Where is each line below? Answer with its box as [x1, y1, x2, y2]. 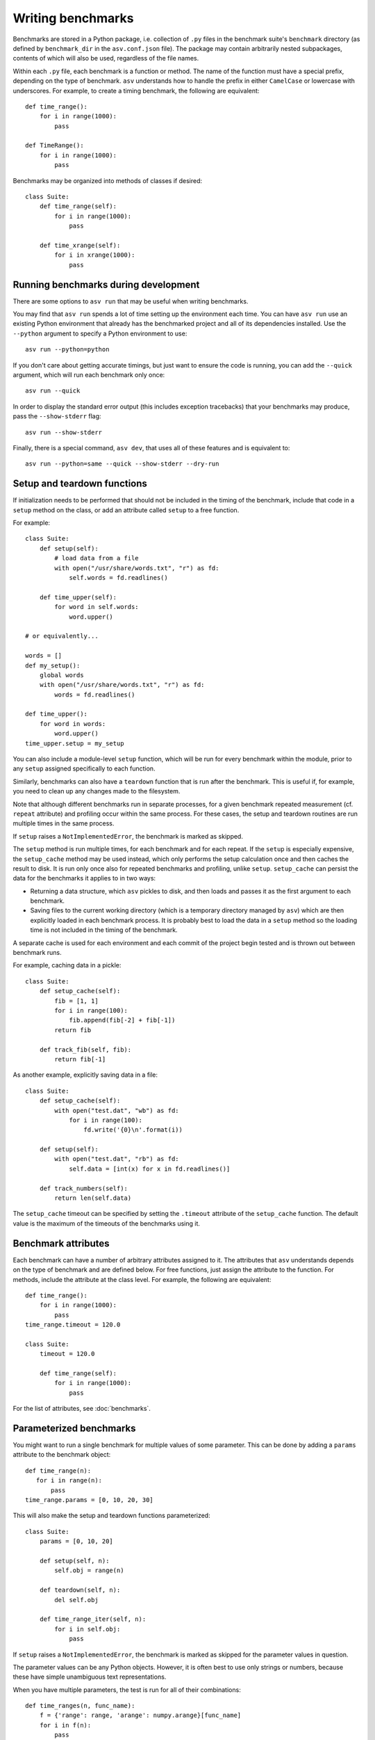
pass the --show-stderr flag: [12, 412, 101, 420]
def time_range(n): [25, 1466, 92, 1475]
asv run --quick [25, 387, 81, 395]
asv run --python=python [25, 345, 110, 354]
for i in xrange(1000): [54, 251, 135, 259]
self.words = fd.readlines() [69, 574, 168, 581]
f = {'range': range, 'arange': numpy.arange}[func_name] [39, 1711, 242, 1719]
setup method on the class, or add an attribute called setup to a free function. [12, 505, 240, 514]
